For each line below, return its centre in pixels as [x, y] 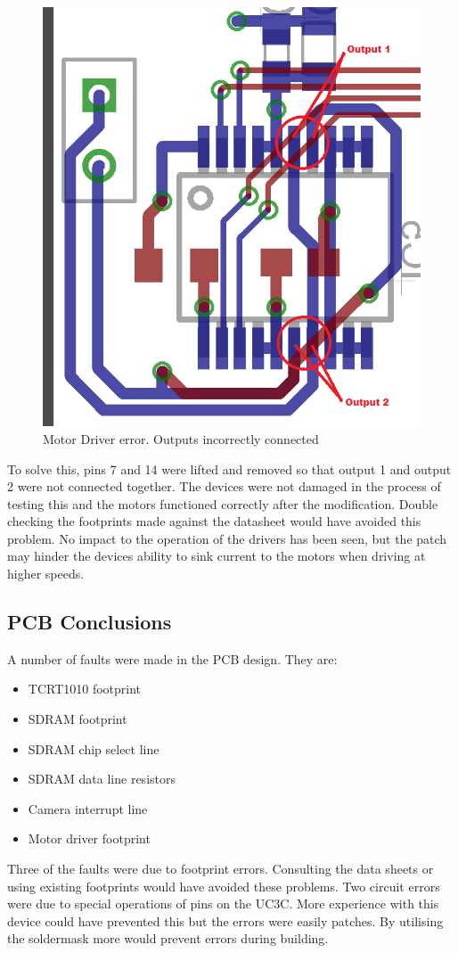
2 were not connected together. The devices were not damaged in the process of [224, 486]
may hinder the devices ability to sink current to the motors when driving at [217, 556]
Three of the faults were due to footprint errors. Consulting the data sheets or [221, 869]
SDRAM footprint [78, 719]
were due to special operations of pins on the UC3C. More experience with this [223, 904]
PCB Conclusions [90, 622]
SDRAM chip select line [94, 748]
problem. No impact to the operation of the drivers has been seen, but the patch [227, 538]
